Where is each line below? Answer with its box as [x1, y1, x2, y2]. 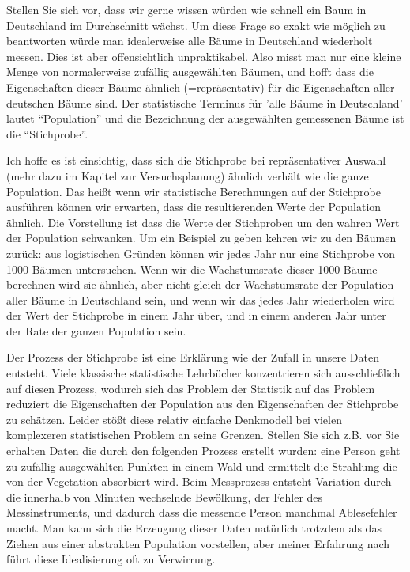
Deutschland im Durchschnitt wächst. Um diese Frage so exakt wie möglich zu [6, 17, 386, 33]
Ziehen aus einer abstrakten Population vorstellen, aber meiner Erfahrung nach [6, 535, 390, 551]
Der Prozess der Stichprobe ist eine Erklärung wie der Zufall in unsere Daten [6, 349, 379, 366]
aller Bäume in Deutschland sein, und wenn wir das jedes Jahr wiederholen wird [6, 291, 395, 308]
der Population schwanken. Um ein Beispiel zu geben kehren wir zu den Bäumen [6, 229, 397, 246]
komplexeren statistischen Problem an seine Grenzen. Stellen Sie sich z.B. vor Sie [6, 426, 400, 443]
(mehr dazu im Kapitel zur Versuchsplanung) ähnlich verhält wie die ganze [6, 167, 369, 184]
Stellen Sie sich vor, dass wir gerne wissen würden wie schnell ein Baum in [6, 2, 367, 17]
